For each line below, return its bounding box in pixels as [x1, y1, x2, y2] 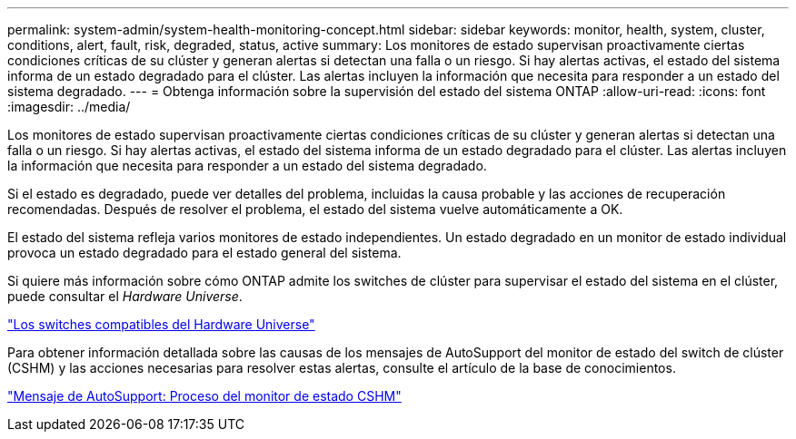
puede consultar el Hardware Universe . [7, 288, 243, 304]
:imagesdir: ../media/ [7, 99, 131, 114]
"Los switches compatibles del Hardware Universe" [7, 317, 315, 332]
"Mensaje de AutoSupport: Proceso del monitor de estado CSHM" [7, 388, 402, 404]
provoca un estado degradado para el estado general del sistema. [7, 245, 402, 260]
